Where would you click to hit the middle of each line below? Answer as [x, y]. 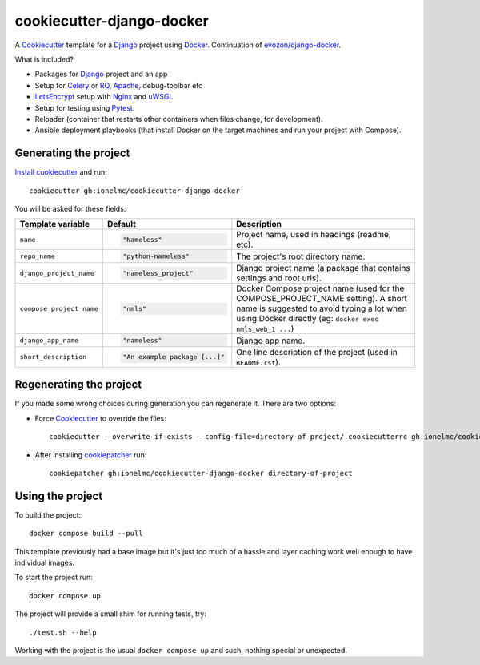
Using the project [59, 496]
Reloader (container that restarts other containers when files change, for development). [179, 119]
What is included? [44, 59]
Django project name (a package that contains [324, 268]
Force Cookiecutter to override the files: [101, 418]
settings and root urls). [279, 278]
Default [121, 224]
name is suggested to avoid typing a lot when [322, 308]
